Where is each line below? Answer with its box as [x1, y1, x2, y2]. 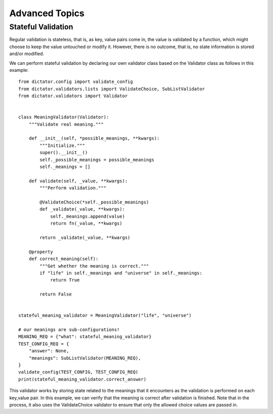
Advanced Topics [9, 8, 84, 19]
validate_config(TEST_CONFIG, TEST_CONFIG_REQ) [18, 369, 139, 375]
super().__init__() [39, 150, 88, 155]
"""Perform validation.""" [39, 185, 107, 191]
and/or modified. [9, 51, 44, 57]
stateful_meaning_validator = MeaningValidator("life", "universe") [18, 313, 192, 318]
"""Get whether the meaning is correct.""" [39, 263, 149, 269]
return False [39, 292, 72, 297]
